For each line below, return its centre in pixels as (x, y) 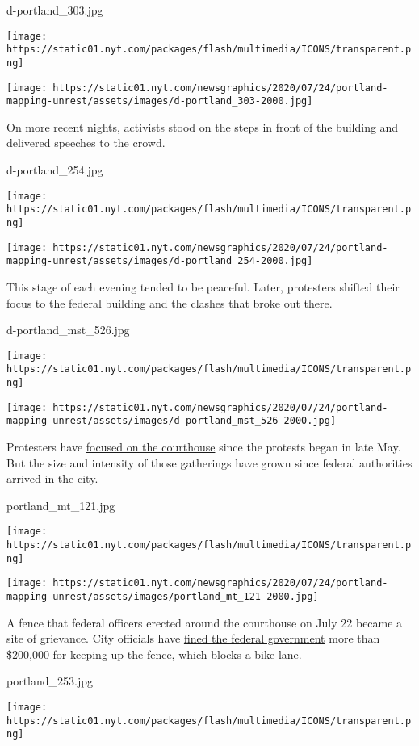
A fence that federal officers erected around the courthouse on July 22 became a (205, 622)
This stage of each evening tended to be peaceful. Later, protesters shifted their (203, 286)
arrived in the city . (52, 478)
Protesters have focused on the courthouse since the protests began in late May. (204, 446)
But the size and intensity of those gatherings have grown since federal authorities (209, 462)
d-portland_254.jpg (55, 170)
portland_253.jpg (50, 681)
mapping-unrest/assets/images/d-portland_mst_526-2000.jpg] (172, 421)
